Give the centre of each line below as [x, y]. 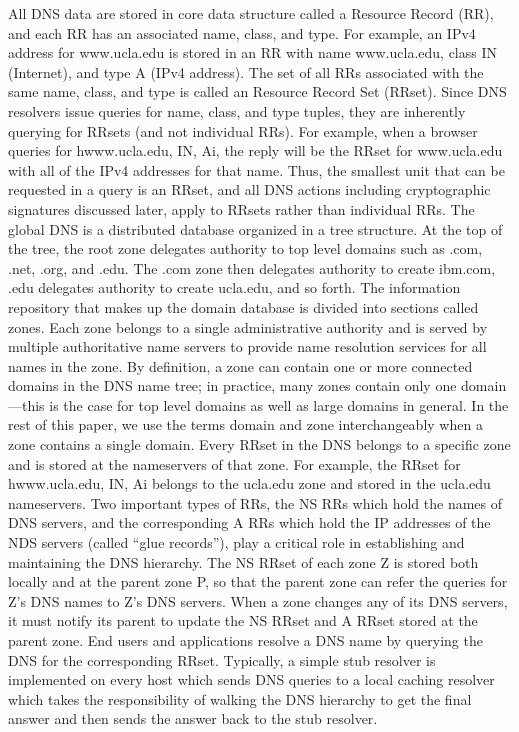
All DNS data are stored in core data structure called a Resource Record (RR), [251, 13]
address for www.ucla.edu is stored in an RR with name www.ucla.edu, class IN [252, 52]
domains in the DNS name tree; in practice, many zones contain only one [232, 385]
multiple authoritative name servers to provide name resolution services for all [247, 346]
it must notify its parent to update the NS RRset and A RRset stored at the [243, 620]
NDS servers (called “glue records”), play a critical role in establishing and [236, 542]
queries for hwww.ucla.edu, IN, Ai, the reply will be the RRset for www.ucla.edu [255, 150]
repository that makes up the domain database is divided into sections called [243, 306]
